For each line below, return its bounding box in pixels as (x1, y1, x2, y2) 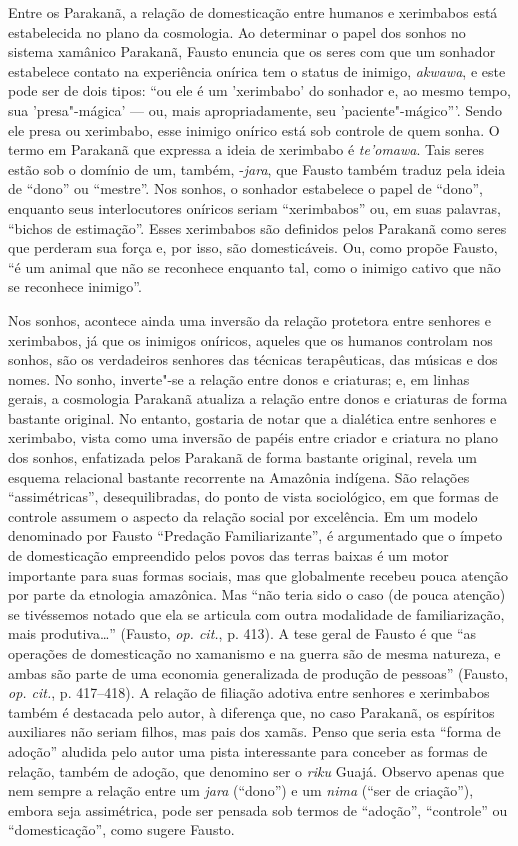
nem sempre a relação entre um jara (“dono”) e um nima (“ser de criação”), (8, 780, 474, 801)
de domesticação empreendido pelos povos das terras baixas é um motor (8, 545, 449, 566)
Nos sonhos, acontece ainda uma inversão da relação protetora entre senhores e (8, 309, 491, 330)
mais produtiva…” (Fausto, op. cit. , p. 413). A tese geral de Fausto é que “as (8, 623, 477, 644)
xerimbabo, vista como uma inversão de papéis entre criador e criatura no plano (8, 427, 499, 448)
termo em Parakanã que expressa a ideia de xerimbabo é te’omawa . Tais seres (8, 139, 484, 160)
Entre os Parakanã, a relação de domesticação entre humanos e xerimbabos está (8, 2, 498, 22)
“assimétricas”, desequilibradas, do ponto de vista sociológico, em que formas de (8, 486, 499, 507)
